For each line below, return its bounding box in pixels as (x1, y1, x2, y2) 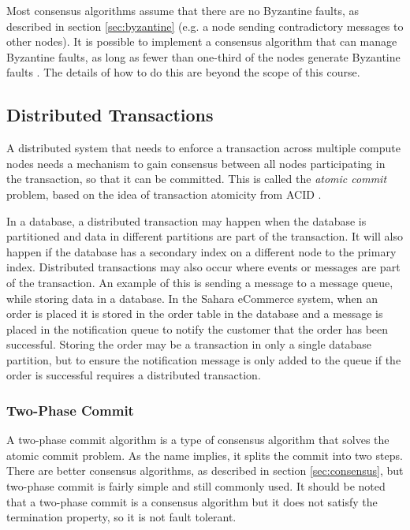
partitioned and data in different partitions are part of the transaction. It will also (6, 228, 403, 244)
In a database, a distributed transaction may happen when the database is (6, 212, 367, 229)
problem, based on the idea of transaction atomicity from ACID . (6, 185, 322, 202)
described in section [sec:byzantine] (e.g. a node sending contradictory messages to (6, 17, 404, 34)
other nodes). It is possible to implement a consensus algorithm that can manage (6, 33, 397, 50)
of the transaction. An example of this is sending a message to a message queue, (6, 274, 393, 290)
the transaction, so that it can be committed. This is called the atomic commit (6, 170, 387, 187)
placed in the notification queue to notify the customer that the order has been (6, 320, 389, 337)
